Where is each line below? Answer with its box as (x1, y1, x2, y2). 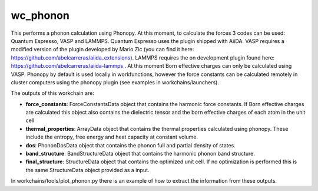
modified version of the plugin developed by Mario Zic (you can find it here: (11, 46, 194, 53)
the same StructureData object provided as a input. (25, 166, 150, 173)
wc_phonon (11, 9, 70, 22)
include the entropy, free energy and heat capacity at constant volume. (25, 133, 198, 141)
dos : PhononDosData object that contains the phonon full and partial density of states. (25, 141, 236, 149)
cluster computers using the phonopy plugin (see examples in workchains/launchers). (11, 78, 219, 85)
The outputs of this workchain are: (11, 90, 94, 97)
